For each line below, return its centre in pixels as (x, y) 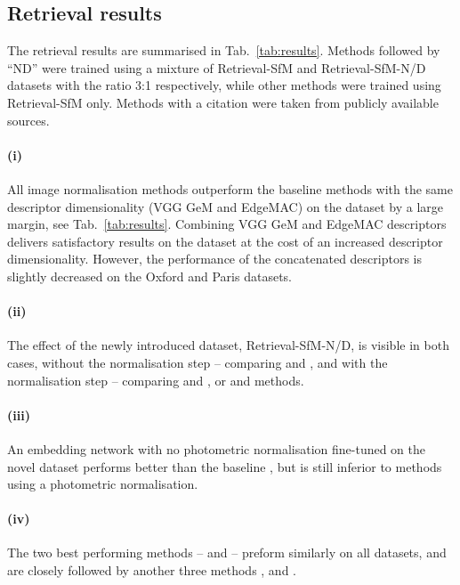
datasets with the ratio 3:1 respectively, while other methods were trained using (224, 85)
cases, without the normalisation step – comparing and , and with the (198, 362)
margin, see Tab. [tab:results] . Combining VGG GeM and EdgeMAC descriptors (227, 224)
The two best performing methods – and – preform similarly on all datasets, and (227, 552)
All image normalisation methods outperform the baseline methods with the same (230, 188)
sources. (28, 120)
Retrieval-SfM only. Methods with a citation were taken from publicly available (223, 102)
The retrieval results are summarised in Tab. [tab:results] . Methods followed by (224, 50)
